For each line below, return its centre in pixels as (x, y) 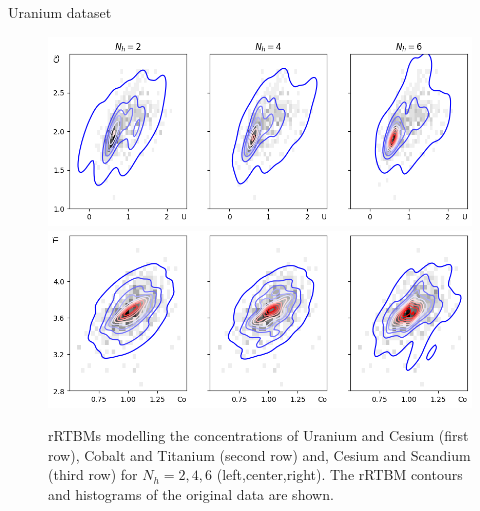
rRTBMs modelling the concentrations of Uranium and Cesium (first (258, 435)
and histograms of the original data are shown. (191, 494)
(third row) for (93, 474)
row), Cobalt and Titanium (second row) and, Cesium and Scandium (259, 454)
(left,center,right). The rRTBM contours (339, 474)
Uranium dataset (60, 12)
